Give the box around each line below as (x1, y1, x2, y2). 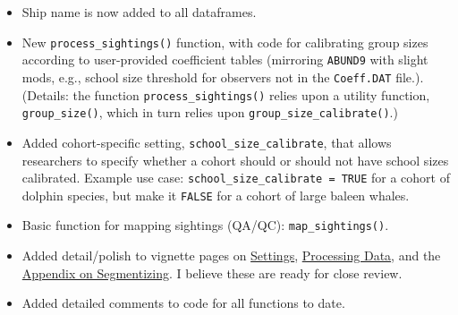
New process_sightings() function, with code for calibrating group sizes (21, 32, 428, 51)
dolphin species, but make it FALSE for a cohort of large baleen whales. (21, 185, 410, 204)
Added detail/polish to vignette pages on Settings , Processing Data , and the (21, 246, 441, 265)
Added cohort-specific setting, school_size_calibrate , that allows (21, 132, 392, 151)
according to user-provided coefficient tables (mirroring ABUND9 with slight (21, 50, 428, 69)
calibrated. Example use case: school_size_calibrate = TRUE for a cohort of (21, 168, 450, 187)
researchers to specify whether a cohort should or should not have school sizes (21, 150, 449, 169)
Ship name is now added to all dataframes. (21, 3, 257, 21)
